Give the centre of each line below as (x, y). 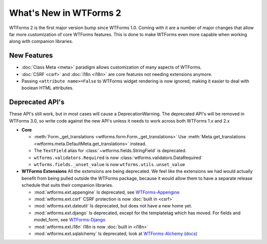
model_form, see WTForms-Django (70, 220)
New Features (31, 56)
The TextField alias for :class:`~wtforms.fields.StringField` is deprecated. (110, 151)
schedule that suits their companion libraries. (67, 185)
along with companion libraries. (41, 41)
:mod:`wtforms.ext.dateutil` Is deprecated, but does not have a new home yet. (113, 206)
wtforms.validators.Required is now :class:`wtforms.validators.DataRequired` (118, 158)
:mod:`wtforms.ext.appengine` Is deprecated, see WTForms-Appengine (107, 192)
